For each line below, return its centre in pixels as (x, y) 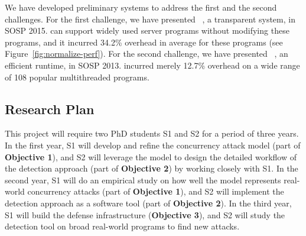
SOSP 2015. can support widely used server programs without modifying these (147, 30)
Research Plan (50, 109)
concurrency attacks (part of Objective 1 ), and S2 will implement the (156, 191)
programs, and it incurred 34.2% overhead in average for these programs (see (144, 42)
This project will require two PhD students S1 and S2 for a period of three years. (152, 133)
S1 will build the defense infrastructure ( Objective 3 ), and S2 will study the (145, 214)
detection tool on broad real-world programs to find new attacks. (122, 226)
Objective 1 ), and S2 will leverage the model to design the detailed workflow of (151, 156)
